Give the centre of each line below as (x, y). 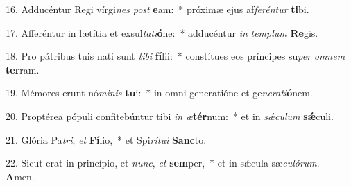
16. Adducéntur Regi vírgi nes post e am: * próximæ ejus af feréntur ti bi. (157, 9)
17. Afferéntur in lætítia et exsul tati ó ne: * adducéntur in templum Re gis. (162, 32)
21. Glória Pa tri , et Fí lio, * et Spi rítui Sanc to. (106, 139)
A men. (20, 176)
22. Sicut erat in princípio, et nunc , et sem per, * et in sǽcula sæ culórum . (163, 163)
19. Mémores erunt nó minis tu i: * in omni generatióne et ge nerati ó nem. (159, 93)
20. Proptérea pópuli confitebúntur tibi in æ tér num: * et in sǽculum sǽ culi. (170, 116)
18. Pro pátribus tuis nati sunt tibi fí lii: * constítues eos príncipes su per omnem (175, 56)
